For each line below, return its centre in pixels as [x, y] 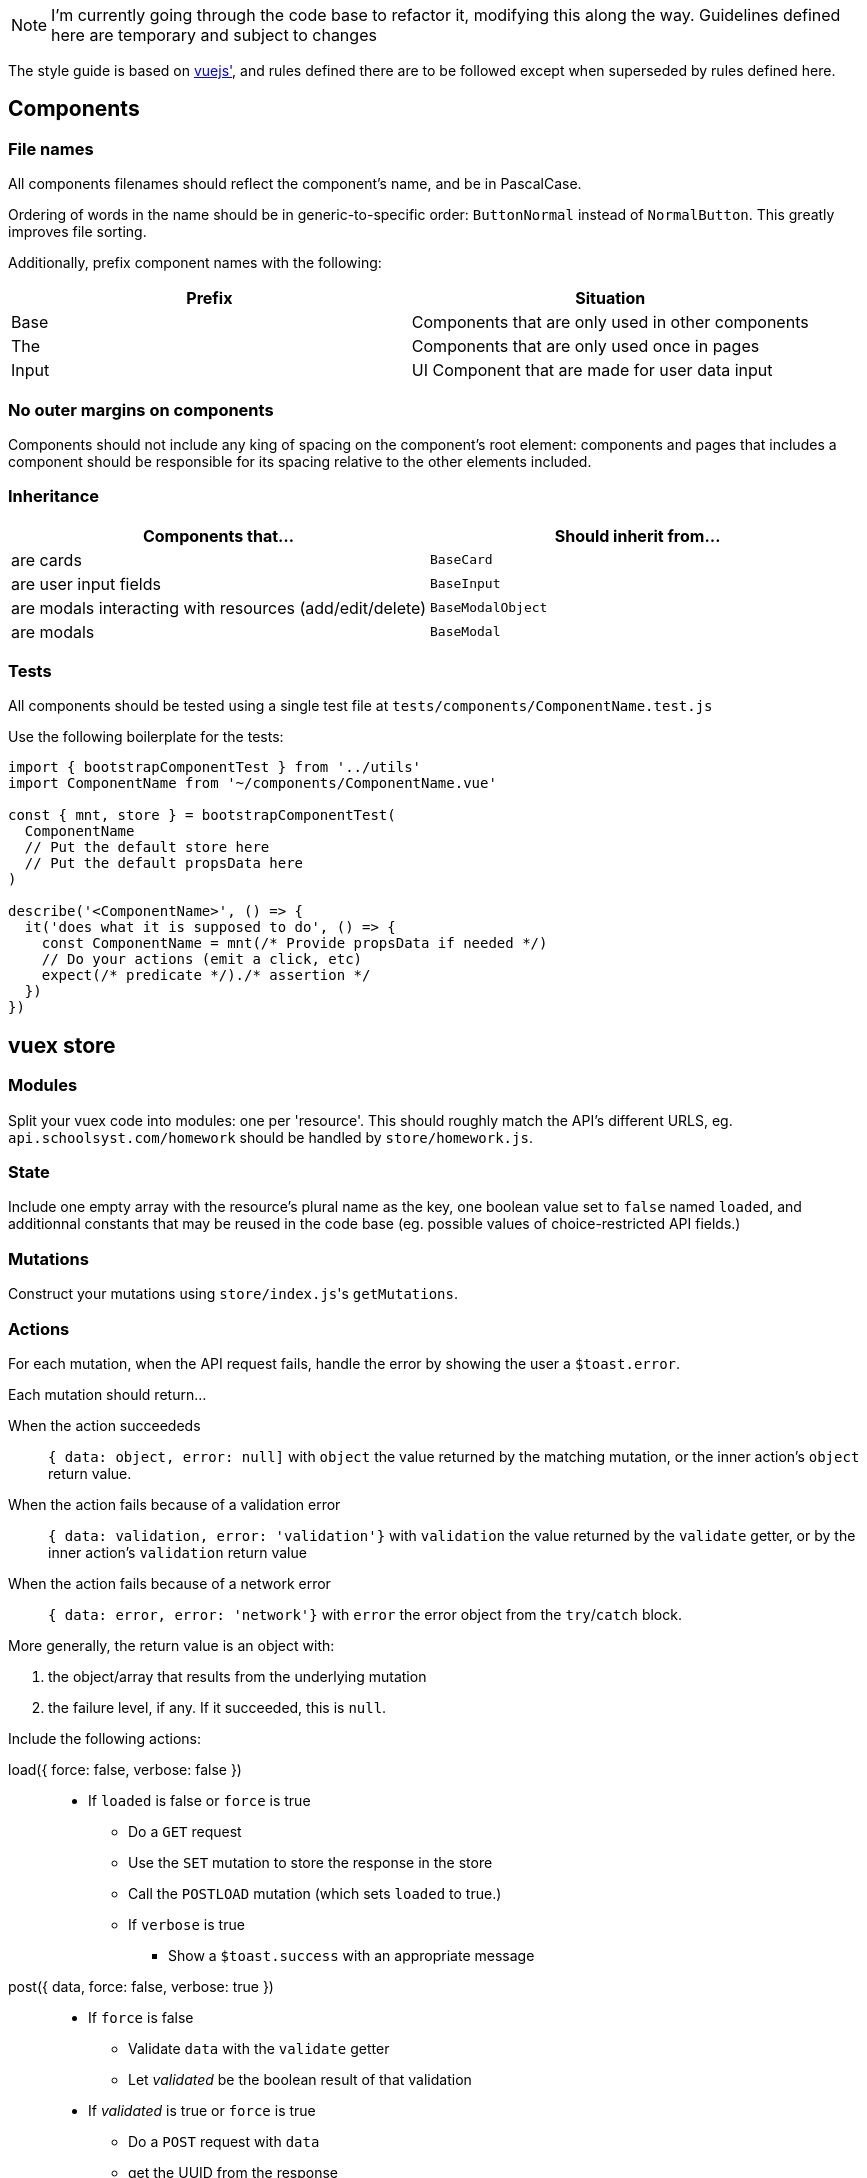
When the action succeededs [104, 1425]
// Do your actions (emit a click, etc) [202, 959]
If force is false [141, 2017]
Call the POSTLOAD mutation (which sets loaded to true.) [315, 1893]
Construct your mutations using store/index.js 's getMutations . [233, 1294]
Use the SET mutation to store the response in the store [310, 1862]
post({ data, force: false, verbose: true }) [141, 1986]
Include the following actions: [104, 1738]
